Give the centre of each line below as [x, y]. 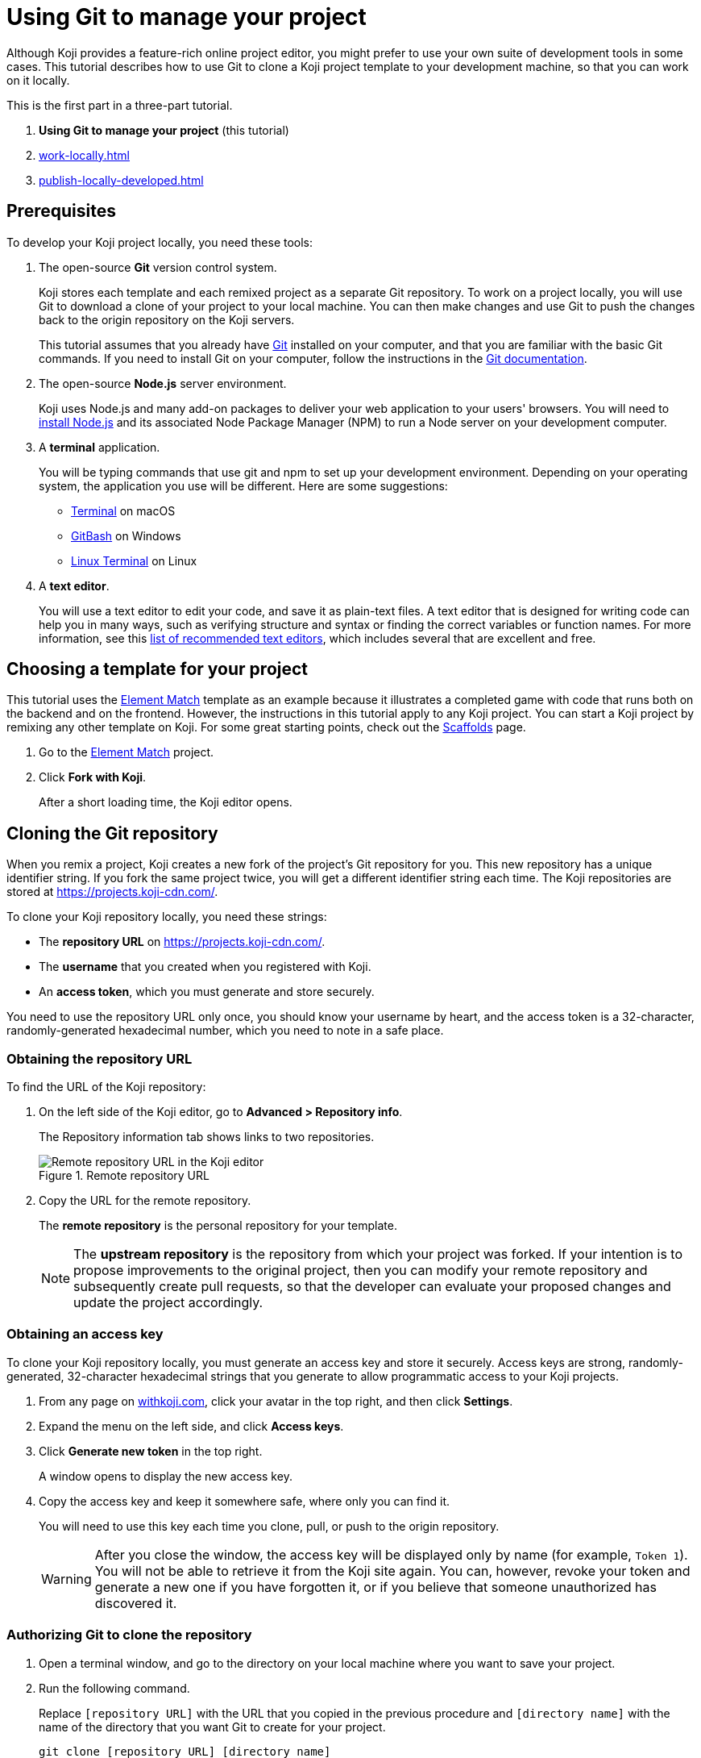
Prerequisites [61, 211]
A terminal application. [100, 447]
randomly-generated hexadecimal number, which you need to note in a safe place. [225, 1031]
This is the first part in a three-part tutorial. [120, 105]
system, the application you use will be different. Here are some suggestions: [243, 485]
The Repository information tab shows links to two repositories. [207, 1137]
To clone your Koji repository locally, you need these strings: [167, 917]
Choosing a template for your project [158, 669]
